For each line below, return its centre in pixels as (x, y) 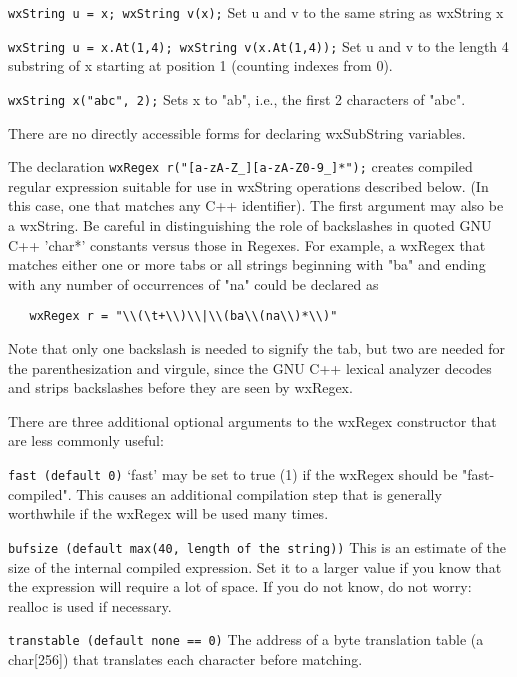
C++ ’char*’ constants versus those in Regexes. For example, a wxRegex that (247, 244)
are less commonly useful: (86, 440)
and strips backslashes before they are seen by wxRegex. (180, 387)
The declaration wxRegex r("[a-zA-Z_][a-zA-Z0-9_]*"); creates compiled (240, 166)
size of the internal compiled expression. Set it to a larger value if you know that (255, 566)
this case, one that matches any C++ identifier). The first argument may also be (256, 205)
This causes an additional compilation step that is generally (259, 493)
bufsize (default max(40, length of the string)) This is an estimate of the (257, 546)
